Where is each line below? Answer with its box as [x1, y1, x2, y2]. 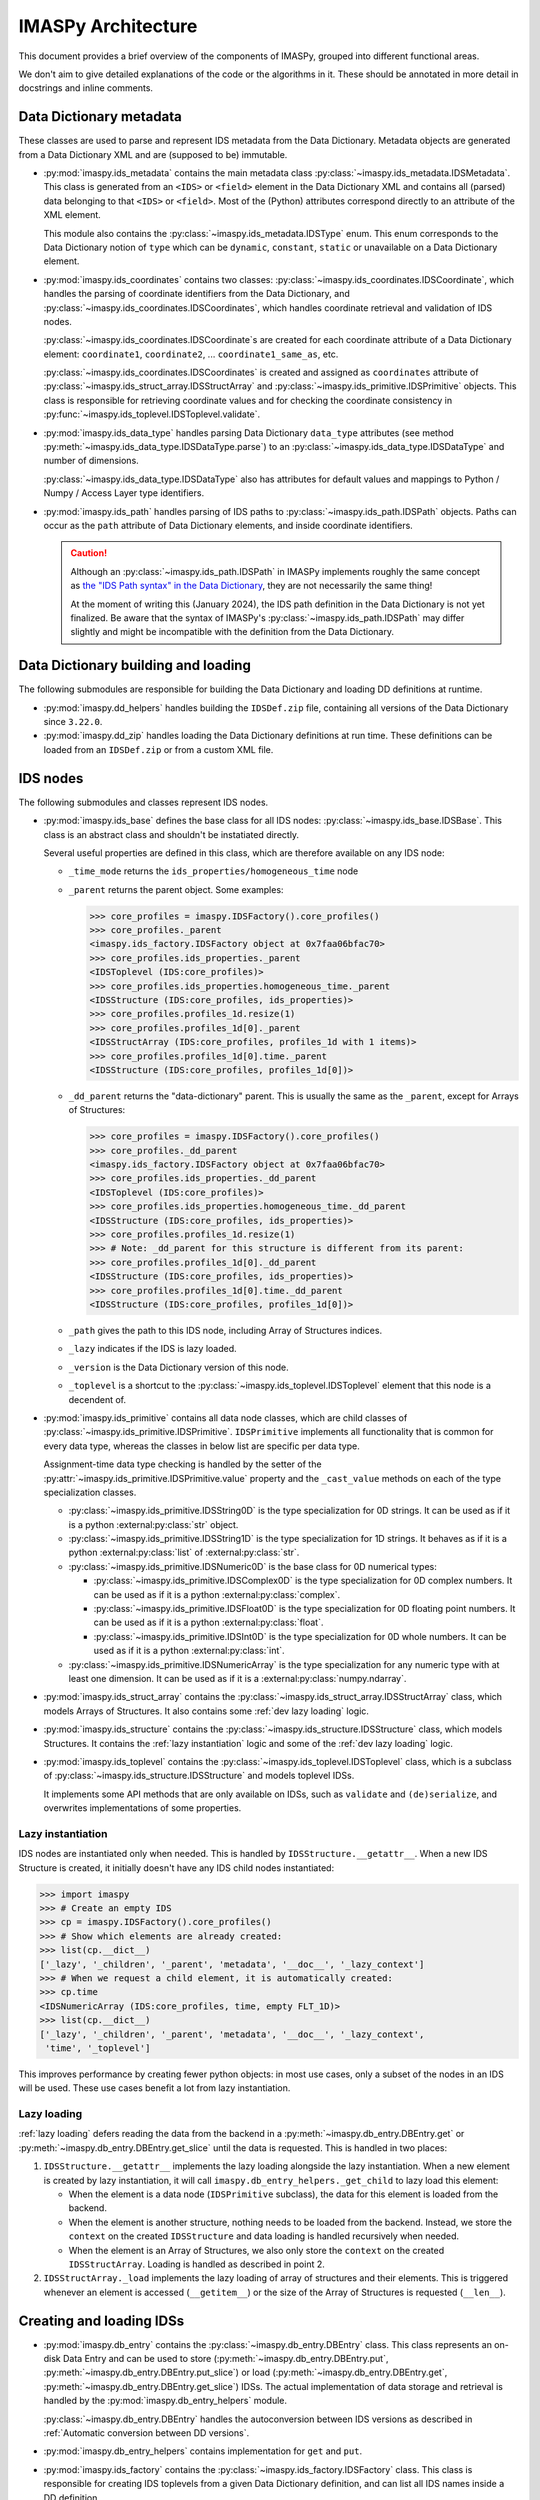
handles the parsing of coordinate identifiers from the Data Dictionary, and [43, 288, 350, 300]
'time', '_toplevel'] [45, 2042, 151, 2054]
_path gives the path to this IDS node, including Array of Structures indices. [68, 1324, 383, 1336]
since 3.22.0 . [43, 716, 103, 728]
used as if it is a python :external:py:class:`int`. [93, 1645, 285, 1657]
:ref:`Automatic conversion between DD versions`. [43, 2426, 250, 2439]
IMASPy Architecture [18, 15, 198, 37]
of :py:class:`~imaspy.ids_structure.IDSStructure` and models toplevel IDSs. [43, 1770, 355, 1782]
